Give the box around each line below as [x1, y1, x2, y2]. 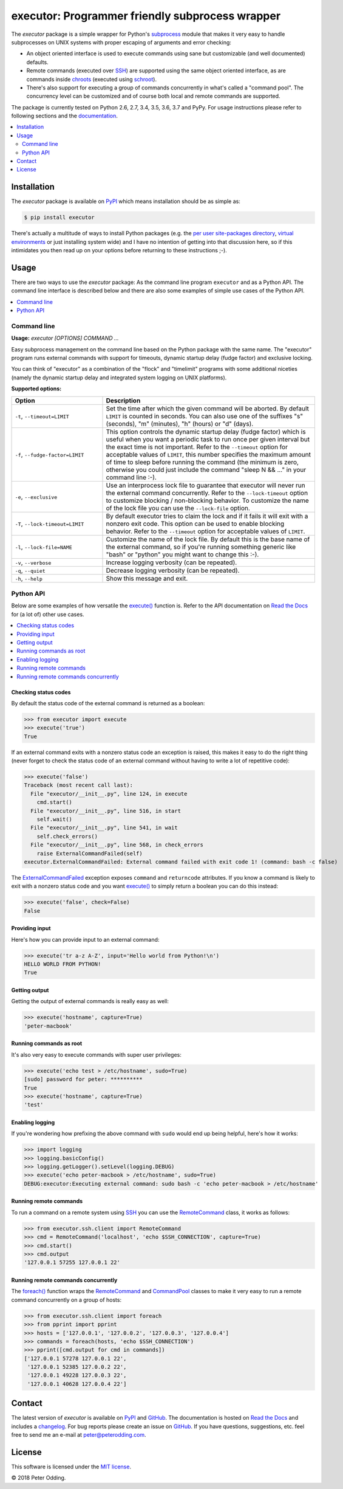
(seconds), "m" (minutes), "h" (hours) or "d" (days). [106, 420, 254, 428]
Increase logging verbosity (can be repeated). [106, 558, 237, 567]
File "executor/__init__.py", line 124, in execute [30, 790, 188, 797]
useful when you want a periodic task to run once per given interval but [106, 435, 310, 443]
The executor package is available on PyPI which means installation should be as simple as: [11, 198, 241, 205]
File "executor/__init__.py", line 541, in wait [30, 824, 178, 831]
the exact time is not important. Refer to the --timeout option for [106, 443, 288, 451]
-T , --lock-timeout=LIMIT [15, 519, 84, 528]
